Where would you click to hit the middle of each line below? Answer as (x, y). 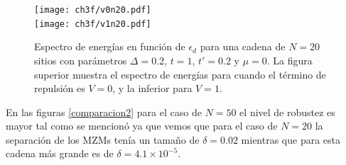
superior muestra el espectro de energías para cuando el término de (180, 74)
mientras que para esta (291, 139)
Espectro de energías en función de (110, 46)
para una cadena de (243, 46)
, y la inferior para (152, 88)
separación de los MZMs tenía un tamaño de (103, 139)
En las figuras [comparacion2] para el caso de (104, 112)
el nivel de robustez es (287, 112)
